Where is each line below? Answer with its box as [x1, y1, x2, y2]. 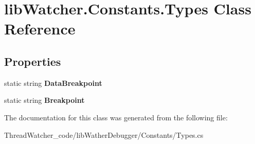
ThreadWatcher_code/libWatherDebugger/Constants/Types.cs [4, 129, 204, 140]
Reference [4, 18, 76, 39]
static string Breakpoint [4, 95, 85, 105]
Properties [4, 53, 61, 69]
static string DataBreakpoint [4, 77, 102, 88]
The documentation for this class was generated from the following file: [4, 112, 228, 122]
